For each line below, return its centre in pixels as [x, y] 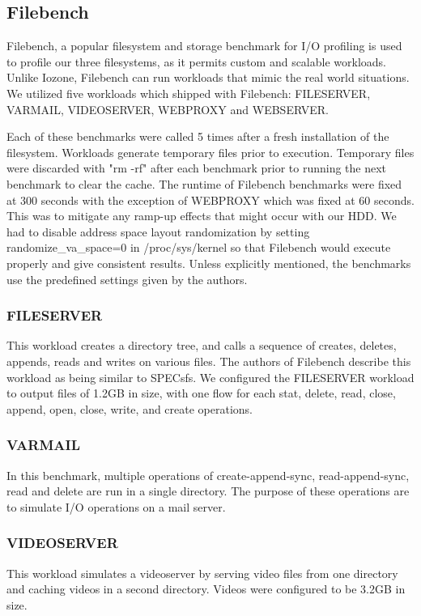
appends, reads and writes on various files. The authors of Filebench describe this [209, 361]
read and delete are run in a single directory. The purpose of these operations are [208, 491]
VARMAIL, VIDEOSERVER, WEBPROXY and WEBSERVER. [168, 109]
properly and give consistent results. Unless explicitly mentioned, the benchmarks [209, 263]
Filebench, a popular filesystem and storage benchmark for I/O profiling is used [204, 46]
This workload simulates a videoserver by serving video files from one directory [202, 573]
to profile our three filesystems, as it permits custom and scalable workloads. [196, 61]
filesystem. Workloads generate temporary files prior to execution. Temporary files [210, 152]
